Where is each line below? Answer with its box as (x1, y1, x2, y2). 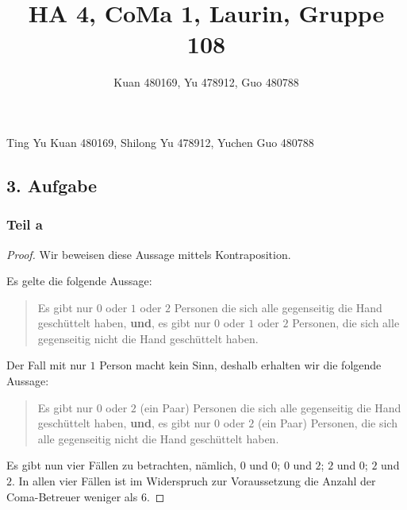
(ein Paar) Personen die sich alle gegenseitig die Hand (140, 399, 401, 415)
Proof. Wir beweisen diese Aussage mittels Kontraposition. (6, 245, 291, 262)
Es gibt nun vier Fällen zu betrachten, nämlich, (6, 457, 236, 473)
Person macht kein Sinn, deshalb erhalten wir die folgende (99, 357, 382, 373)
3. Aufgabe (6, 172, 98, 197)
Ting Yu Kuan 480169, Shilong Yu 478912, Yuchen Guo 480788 (6, 133, 314, 150)
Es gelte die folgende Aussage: (6, 272, 152, 289)
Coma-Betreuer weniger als (6, 488, 138, 504)
